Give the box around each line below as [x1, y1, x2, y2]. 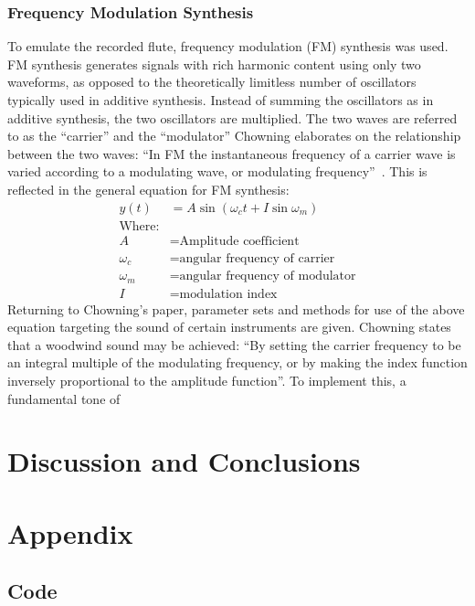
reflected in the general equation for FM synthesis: [7, 179, 290, 198]
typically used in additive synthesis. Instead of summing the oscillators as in [7, 90, 434, 109]
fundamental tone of [7, 388, 121, 408]
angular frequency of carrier [179, 251, 335, 265]
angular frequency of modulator [179, 270, 356, 283]
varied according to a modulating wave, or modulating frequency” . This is [7, 162, 427, 181]
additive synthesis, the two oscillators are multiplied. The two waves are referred [7, 108, 458, 127]
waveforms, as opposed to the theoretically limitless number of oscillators [7, 72, 417, 91]
